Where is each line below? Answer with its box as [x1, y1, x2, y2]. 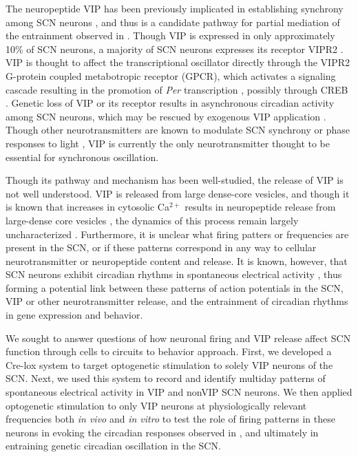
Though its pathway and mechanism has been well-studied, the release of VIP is [6, 173, 344, 187]
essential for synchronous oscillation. [6, 149, 159, 164]
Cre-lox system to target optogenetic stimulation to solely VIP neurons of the [6, 357, 333, 372]
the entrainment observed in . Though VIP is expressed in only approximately [6, 28, 335, 43]
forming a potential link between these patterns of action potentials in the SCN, [6, 280, 344, 295]
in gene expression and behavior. [6, 308, 143, 322]
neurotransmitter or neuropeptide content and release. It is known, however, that [6, 253, 348, 268]
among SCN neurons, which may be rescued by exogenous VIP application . [6, 109, 326, 123]
